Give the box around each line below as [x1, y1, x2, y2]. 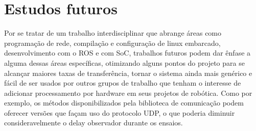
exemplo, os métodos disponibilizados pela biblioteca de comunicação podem [4, 97, 244, 108]
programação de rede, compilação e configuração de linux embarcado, [4, 37, 221, 48]
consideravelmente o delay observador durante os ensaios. [4, 117, 183, 128]
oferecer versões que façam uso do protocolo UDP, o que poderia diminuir [4, 107, 235, 118]
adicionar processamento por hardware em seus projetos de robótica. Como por [4, 87, 252, 98]
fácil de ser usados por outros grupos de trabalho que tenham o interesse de [4, 77, 241, 88]
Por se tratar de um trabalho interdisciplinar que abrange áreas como [4, 28, 222, 38]
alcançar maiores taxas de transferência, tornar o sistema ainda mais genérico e [4, 67, 252, 78]
